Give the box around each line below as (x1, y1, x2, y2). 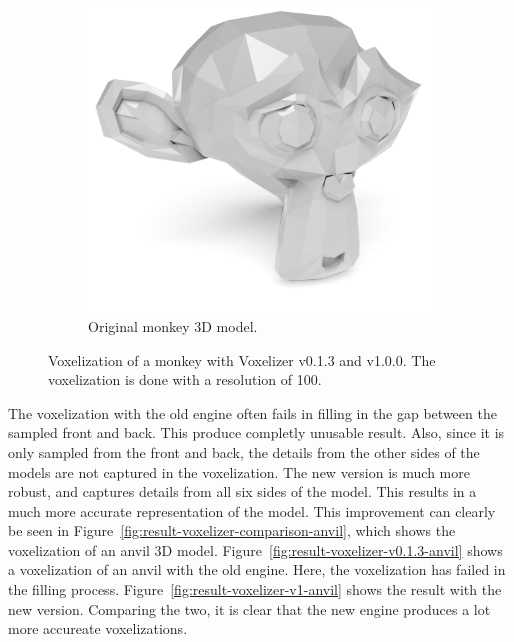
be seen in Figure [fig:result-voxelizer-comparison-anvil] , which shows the (8, 520, 456, 541)
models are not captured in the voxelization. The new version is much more (8, 461, 470, 482)
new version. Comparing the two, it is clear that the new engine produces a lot (8, 598, 491, 619)
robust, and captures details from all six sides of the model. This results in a (8, 481, 477, 502)
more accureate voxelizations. (8, 618, 188, 639)
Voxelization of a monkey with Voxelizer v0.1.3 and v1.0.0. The (48, 349, 436, 370)
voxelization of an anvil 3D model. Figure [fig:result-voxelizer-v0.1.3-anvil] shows (8, 539, 503, 560)
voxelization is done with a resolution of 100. (48, 369, 322, 390)
